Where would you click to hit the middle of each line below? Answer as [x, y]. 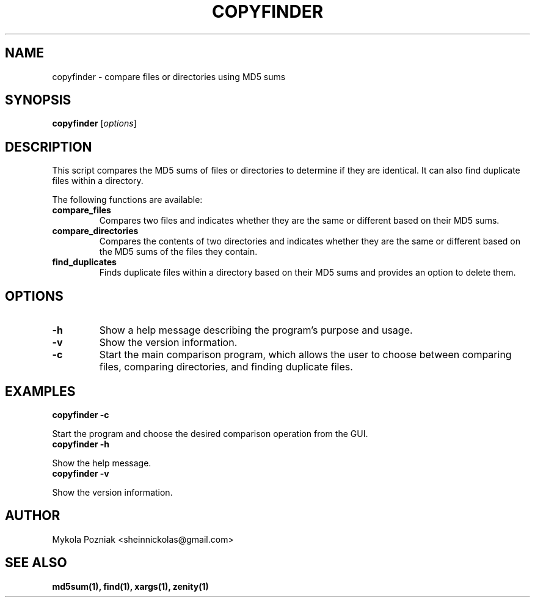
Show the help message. [102, 463]
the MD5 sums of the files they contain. [178, 252]
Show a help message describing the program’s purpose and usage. [256, 330]
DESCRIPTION [49, 147]
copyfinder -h [81, 444]
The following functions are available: [127, 200]
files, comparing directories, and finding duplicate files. [226, 367]
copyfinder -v [81, 473]
